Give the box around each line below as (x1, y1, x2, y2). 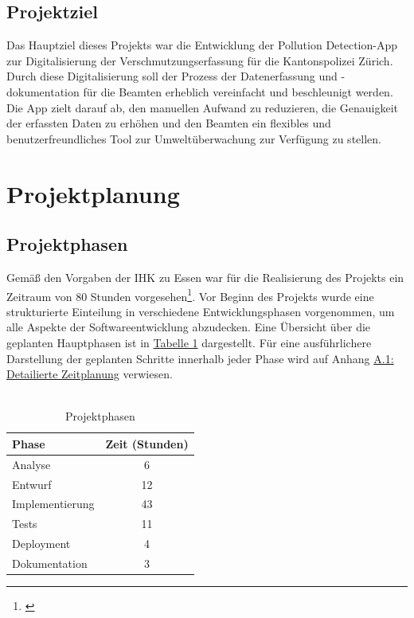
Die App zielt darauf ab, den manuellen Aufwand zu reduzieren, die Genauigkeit (6, 99, 398, 115)
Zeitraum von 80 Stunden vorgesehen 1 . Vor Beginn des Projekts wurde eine (6, 285, 374, 304)
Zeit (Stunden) (105, 435, 189, 452)
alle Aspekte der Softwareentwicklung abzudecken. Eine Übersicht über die (6, 319, 371, 335)
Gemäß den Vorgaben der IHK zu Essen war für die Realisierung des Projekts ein (6, 268, 404, 285)
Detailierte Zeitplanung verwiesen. (6, 366, 173, 382)
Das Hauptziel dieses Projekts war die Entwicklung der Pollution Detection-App (6, 37, 398, 53)
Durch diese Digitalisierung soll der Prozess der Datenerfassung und (6, 68, 338, 84)
